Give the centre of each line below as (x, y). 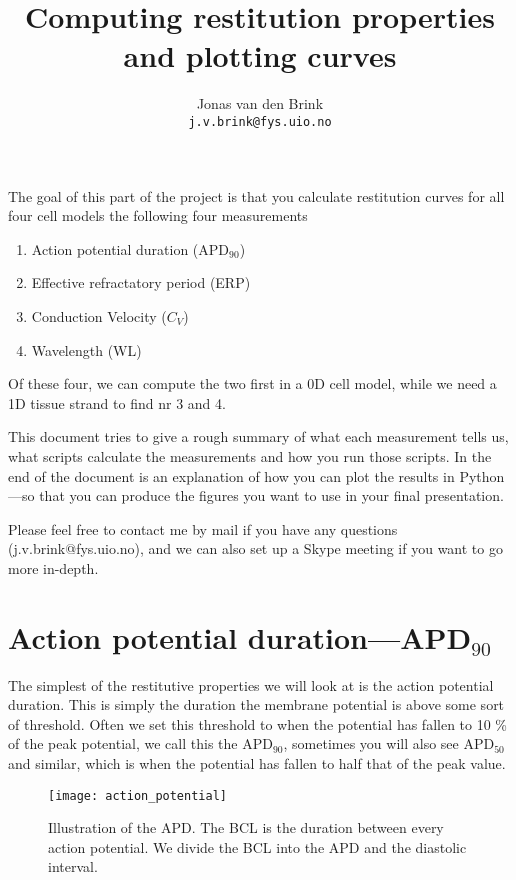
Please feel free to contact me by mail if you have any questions (203, 528)
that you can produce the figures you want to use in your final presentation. (271, 495)
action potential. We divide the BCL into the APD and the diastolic (257, 846)
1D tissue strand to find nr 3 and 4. (117, 402)
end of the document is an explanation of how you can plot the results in (231, 475)
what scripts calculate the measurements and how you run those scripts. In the (250, 455)
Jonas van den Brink (260, 103)
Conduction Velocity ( (99, 315)
